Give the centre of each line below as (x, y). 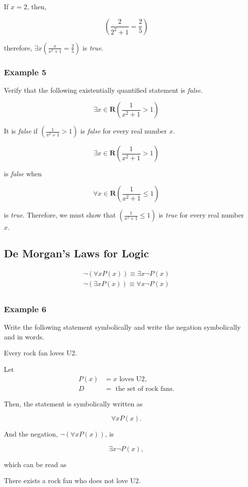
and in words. (24, 336)
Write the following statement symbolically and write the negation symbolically (122, 327)
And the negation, (31, 434)
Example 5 (25, 72)
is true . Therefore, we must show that (60, 215)
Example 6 (25, 309)
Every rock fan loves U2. (41, 353)
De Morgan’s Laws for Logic (77, 253)
